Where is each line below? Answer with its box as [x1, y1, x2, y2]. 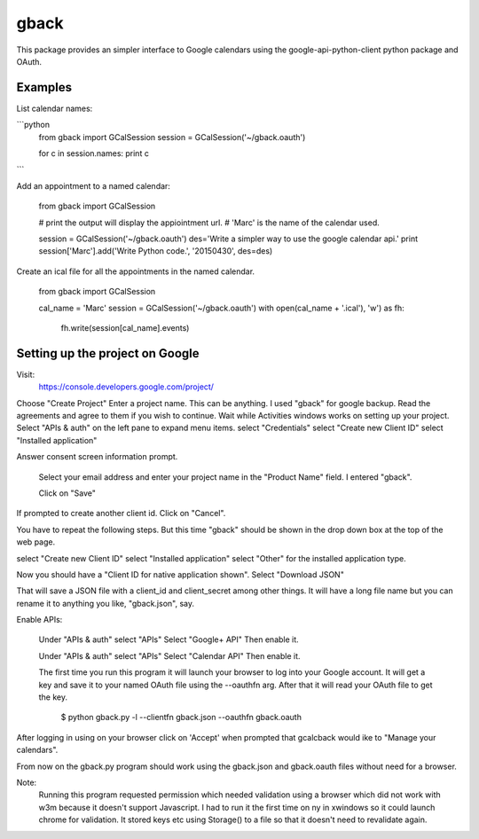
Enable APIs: [16, 615, 63, 625]
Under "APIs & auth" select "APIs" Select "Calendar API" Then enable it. [38, 650, 301, 661]
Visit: [16, 369, 35, 380]
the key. [38, 692, 68, 702]
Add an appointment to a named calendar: [16, 180, 170, 191]
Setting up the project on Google [16, 346, 200, 361]
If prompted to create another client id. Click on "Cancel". [16, 508, 226, 519]
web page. [16, 537, 56, 547]
